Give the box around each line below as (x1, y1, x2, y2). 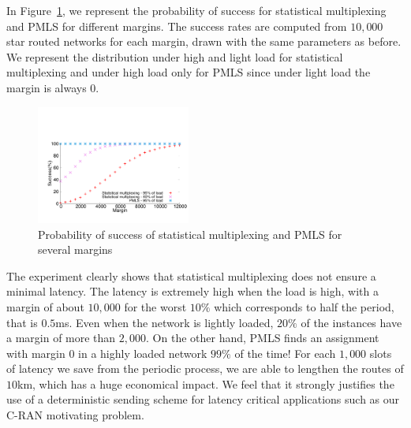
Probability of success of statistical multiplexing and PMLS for (38, 225, 342, 242)
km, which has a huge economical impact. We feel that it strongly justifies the (17, 375, 394, 392)
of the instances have (301, 314, 402, 330)
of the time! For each (234, 344, 336, 361)
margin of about (6, 298, 84, 314)
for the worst (124, 298, 187, 314)
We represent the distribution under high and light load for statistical (6, 48, 343, 65)
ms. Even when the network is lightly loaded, (55, 314, 274, 330)
